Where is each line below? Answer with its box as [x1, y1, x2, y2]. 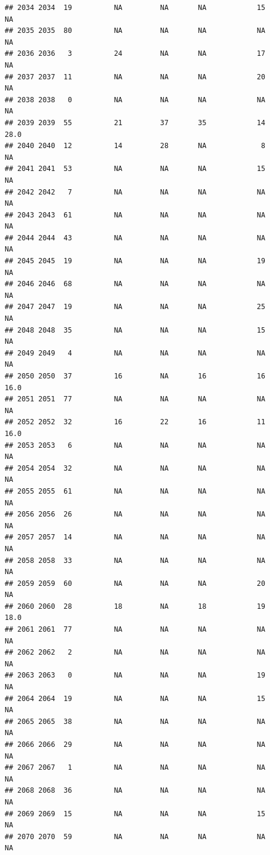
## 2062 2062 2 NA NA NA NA [5, 648, 265, 657]
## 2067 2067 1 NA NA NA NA [5, 763, 265, 772]
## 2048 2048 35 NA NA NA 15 [5, 326, 265, 334]
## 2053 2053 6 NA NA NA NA [5, 441, 265, 450]
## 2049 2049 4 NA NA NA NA [5, 348, 265, 357]
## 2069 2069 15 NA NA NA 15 [5, 809, 265, 818]
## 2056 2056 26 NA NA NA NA [5, 510, 265, 519]
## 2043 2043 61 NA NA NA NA [5, 210, 265, 219]
